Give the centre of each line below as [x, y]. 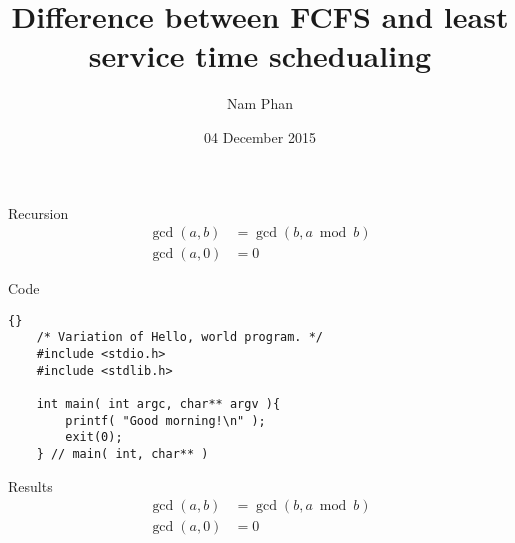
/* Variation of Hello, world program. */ [179, 337]
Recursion [38, 212]
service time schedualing [260, 55]
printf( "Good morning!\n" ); [165, 420]
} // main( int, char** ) [122, 454]
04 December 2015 [260, 136]
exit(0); [94, 437]
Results [30, 485]
